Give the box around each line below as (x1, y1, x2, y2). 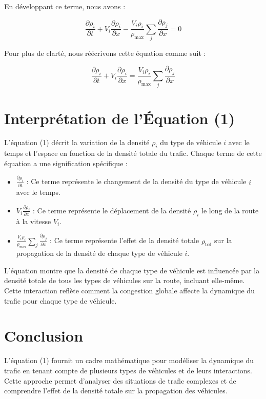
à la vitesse (16, 215, 51, 226)
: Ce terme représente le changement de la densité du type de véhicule (26, 176, 247, 187)
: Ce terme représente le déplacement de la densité (33, 205, 191, 215)
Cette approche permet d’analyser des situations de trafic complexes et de (4, 375, 236, 386)
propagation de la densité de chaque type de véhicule (16, 248, 182, 258)
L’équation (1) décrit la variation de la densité (4, 137, 150, 148)
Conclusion (4, 325, 84, 346)
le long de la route (201, 205, 259, 215)
